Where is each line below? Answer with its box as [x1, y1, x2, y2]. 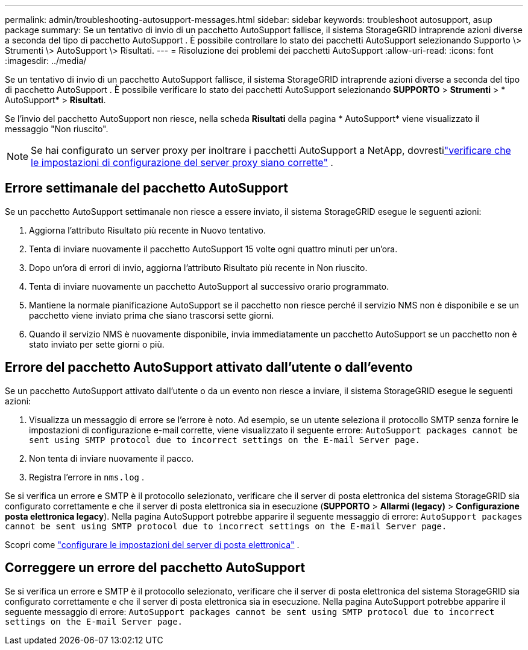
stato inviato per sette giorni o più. [29, 339, 165, 349]
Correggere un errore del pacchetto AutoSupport [5, 560, 306, 576]
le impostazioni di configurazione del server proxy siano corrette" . [31, 156, 333, 168]
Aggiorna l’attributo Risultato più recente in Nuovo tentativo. [29, 225, 266, 235]
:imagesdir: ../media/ [5, 56, 87, 66]
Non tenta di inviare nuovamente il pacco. [29, 453, 194, 464]
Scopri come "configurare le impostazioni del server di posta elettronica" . [5, 539, 300, 550]
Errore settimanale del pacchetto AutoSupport [5, 180, 288, 196]
